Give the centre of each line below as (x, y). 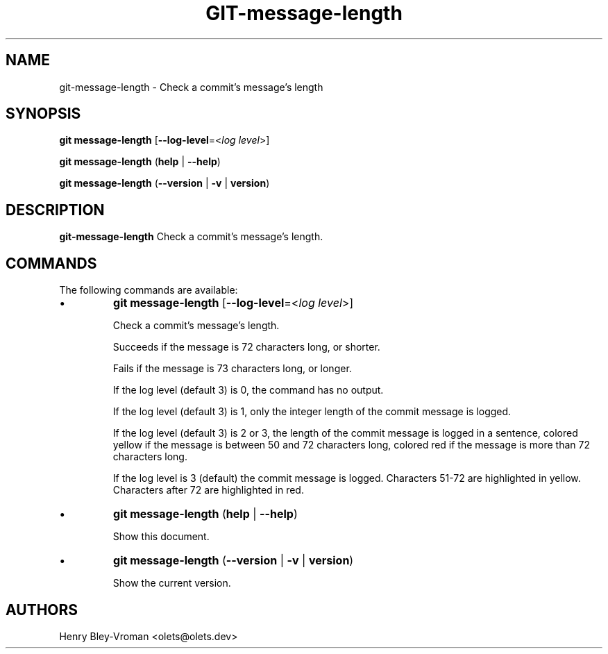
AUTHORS (42, 610)
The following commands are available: (149, 290)
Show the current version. (172, 583)
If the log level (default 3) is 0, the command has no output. (248, 390)
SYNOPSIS (43, 114)
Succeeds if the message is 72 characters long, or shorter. (246, 347)
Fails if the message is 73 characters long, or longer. (232, 369)
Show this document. (161, 537)
